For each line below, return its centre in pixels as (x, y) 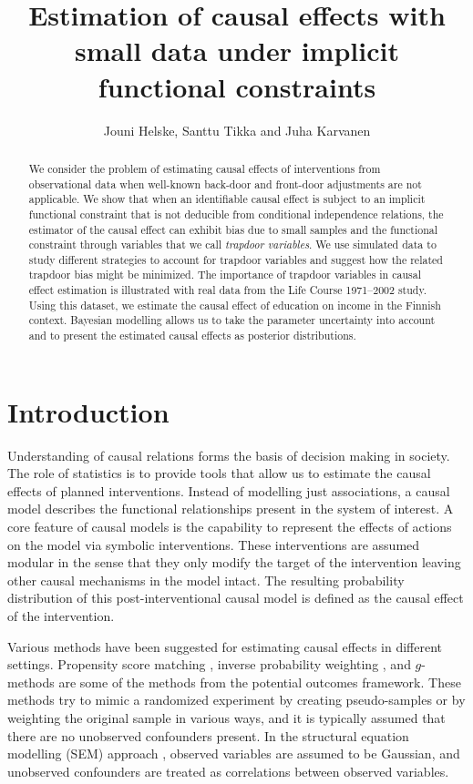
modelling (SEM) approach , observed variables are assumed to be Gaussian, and (234, 753)
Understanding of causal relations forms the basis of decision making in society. (229, 455)
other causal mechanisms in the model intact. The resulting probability (206, 580)
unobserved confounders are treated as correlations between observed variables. (228, 771)
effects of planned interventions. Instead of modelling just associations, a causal (229, 490)
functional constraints (237, 86)
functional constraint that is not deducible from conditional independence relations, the (236, 214)
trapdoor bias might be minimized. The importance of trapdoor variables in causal (225, 275)
